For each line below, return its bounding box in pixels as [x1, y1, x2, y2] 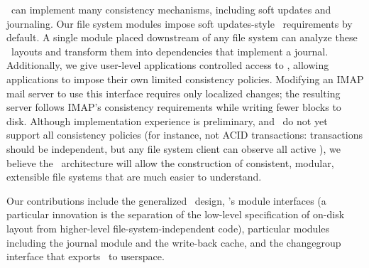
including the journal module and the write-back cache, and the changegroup [6, 235, 341, 250]
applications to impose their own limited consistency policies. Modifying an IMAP [6, 71, 364, 86]
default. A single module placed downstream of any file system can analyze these [6, 30, 358, 45]
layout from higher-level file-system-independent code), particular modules [6, 220, 330, 235]
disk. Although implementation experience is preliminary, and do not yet [6, 113, 328, 128]
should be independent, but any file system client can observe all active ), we [6, 141, 341, 156]
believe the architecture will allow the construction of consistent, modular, [6, 155, 334, 170]
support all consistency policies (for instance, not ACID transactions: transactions [6, 127, 363, 142]
